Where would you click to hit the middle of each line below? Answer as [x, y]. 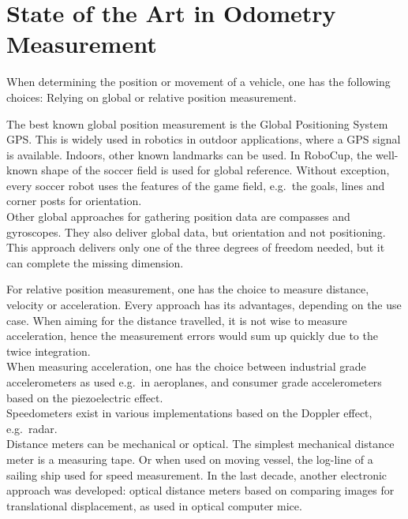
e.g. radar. [32, 428]
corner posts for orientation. [74, 201]
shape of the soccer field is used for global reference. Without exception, [215, 170]
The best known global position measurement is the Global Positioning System [197, 123]
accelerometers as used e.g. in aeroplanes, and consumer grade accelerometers [194, 382]
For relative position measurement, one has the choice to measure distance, [188, 289]
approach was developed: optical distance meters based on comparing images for [200, 490]
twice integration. [49, 351]
